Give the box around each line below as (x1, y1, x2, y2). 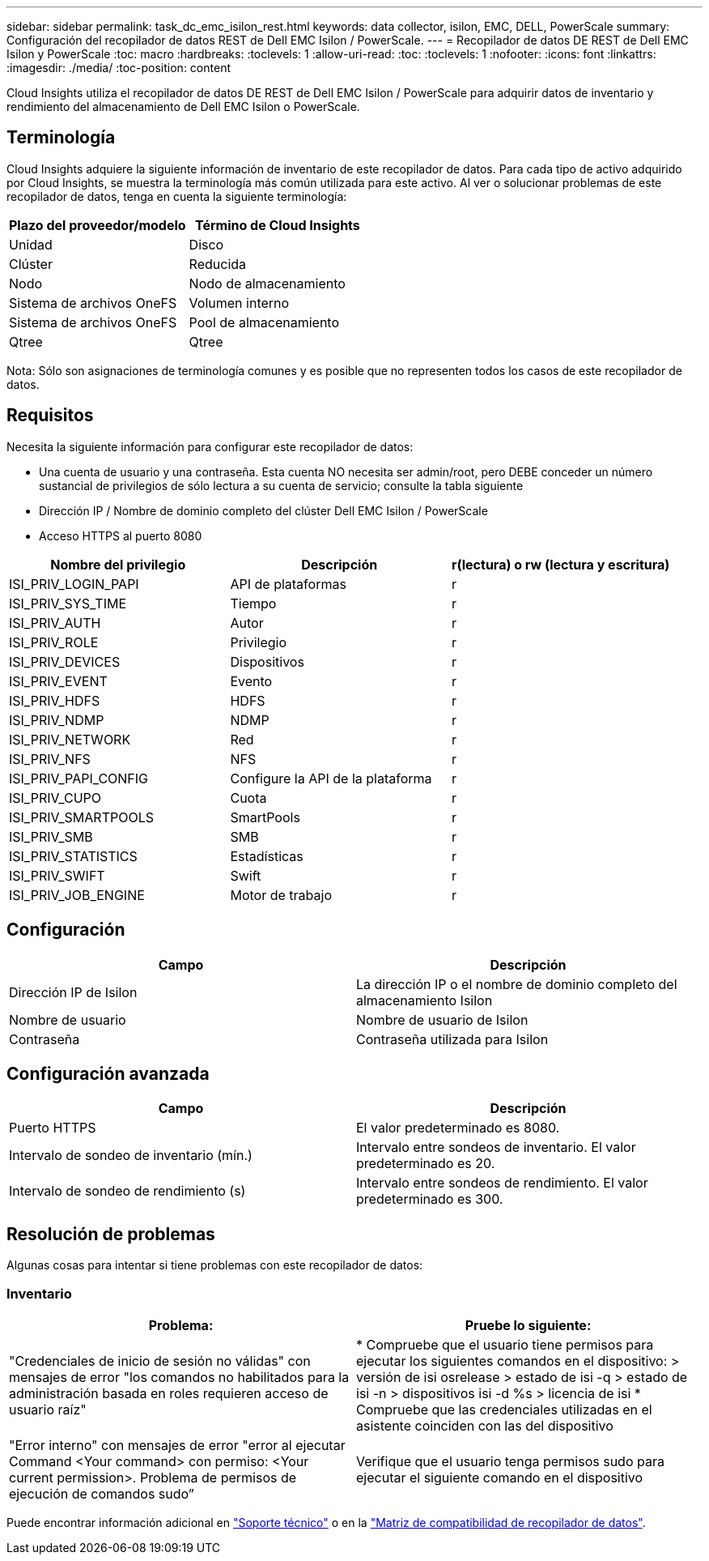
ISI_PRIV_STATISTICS (9, 847, 138, 864)
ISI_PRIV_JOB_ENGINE (9, 886, 145, 903)
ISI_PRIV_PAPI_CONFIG (9, 770, 149, 787)
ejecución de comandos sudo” (9, 1485, 194, 1502)
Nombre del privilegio (50, 556, 186, 573)
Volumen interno (189, 294, 290, 311)
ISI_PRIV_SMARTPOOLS (9, 808, 154, 825)
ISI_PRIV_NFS (9, 750, 91, 767)
